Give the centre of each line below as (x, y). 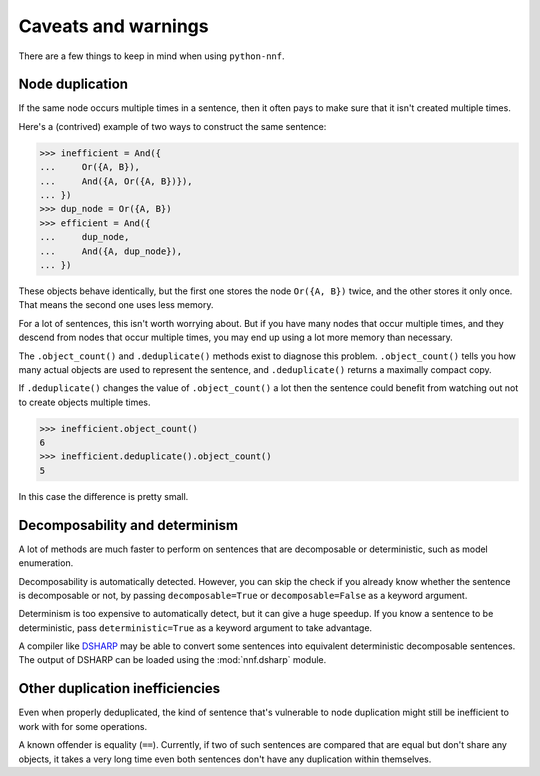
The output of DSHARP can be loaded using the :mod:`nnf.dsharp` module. (172, 660)
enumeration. (46, 563)
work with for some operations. (83, 726)
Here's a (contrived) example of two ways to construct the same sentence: (172, 126)
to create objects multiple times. (84, 402)
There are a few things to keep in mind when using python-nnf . (151, 56)
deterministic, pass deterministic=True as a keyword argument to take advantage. (195, 627)
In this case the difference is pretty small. (103, 496)
